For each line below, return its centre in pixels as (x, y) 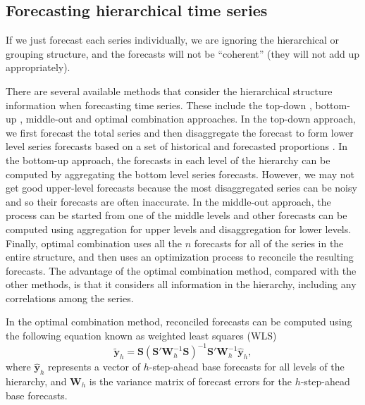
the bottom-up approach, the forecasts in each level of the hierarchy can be (168, 160)
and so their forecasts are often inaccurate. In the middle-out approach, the (168, 201)
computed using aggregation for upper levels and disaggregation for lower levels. (179, 229)
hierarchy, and (36, 381)
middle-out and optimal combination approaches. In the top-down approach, (191, 119)
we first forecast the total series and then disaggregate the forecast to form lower (180, 132)
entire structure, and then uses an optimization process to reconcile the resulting (180, 257)
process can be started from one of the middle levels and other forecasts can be (177, 215)
